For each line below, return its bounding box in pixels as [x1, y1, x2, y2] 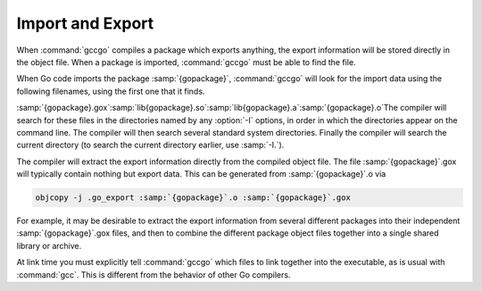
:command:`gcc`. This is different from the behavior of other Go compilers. [16, 269, 291, 280]
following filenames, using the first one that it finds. [16, 86, 205, 96]
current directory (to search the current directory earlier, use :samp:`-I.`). [16, 139, 285, 151]
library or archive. [16, 240, 82, 251]
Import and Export [16, 13, 154, 33]
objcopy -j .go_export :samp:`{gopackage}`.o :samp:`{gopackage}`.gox [35, 193, 352, 203]
